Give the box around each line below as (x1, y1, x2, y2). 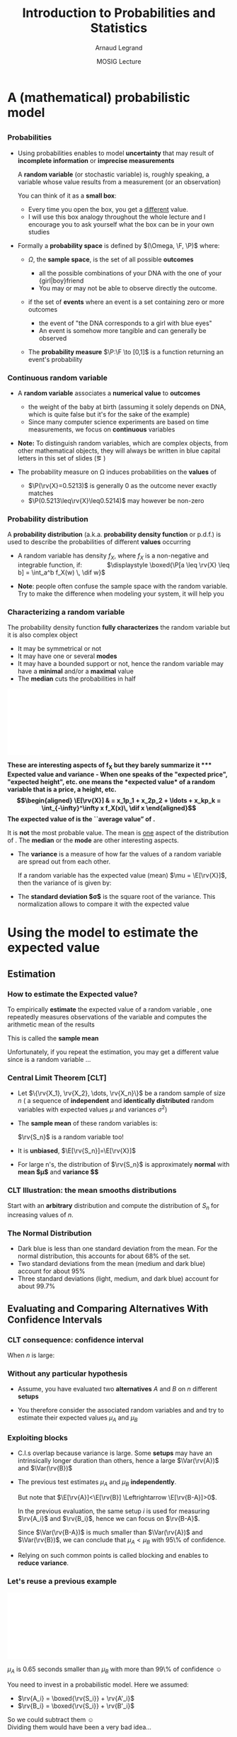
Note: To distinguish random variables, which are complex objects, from (17, 439, 229, 447)
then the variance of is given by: (17, 878, 112, 887)
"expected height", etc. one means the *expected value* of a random (7, 778, 216, 786)
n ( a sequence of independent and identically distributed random (17, 1097, 214, 1105)
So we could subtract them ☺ (7, 1716, 94, 1724)
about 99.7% (17, 1282, 55, 1291)
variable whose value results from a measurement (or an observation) (17, 177, 221, 186)
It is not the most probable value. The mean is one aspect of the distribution (7, 829, 229, 837)
